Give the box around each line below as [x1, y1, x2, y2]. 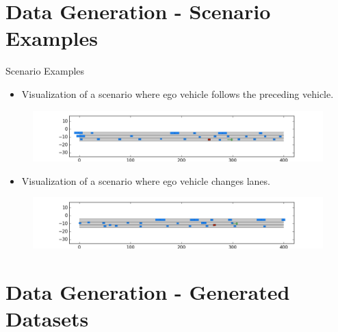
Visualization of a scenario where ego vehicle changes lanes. [21, 173, 270, 188]
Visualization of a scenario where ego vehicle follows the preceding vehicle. [21, 86, 334, 101]
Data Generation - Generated [5, 277, 290, 305]
